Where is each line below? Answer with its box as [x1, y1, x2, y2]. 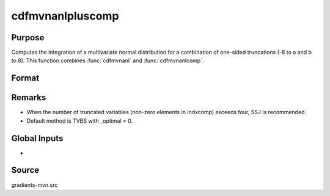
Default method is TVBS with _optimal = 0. [26, 117, 133, 125]
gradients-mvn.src [11, 181, 58, 189]
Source [11, 165, 40, 175]
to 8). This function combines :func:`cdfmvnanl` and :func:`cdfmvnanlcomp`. [11, 57, 204, 64]
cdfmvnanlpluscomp [11, 9, 119, 23]
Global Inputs [11, 133, 64, 143]
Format [11, 73, 40, 84]
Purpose [11, 32, 45, 43]
